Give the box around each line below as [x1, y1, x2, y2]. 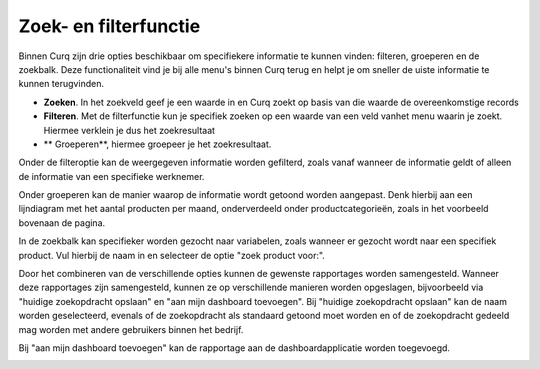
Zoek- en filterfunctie [18, 15, 201, 37]
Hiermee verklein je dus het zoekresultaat [43, 124, 215, 136]
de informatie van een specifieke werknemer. [18, 170, 205, 182]
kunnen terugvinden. [18, 78, 105, 90]
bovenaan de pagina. [18, 216, 106, 229]
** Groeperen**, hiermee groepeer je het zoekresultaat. [43, 138, 272, 150]
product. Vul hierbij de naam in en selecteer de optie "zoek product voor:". [18, 249, 325, 261]
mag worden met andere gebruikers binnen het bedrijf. [18, 323, 244, 335]
